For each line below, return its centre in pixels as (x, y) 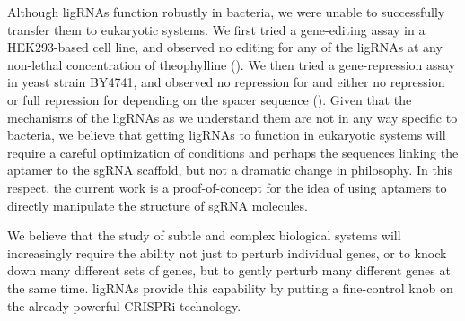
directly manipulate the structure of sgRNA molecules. (158, 205)
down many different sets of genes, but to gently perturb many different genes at (229, 270)
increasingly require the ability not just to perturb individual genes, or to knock (227, 252)
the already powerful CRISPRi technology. (124, 305)
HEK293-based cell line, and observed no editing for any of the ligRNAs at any (225, 47)
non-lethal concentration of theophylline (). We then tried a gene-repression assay (232, 64)
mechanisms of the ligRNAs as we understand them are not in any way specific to (232, 117)
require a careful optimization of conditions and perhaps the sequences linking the (233, 152)
